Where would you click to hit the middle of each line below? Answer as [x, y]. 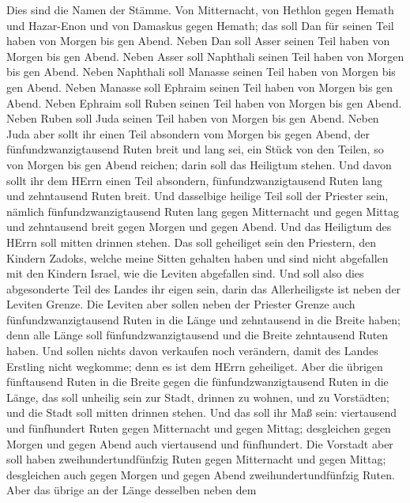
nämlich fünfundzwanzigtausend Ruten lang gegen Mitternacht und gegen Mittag [203, 211]
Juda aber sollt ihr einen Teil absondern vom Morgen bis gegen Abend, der [188, 133]
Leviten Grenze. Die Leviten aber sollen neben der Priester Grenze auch [181, 304]
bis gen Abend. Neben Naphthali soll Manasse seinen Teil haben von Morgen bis [201, 72]
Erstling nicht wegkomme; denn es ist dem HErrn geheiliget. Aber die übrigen [195, 366]
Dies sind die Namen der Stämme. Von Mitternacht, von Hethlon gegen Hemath [200, 9]
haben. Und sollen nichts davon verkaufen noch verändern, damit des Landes [192, 351]
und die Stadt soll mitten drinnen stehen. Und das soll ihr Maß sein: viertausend [202, 412]
